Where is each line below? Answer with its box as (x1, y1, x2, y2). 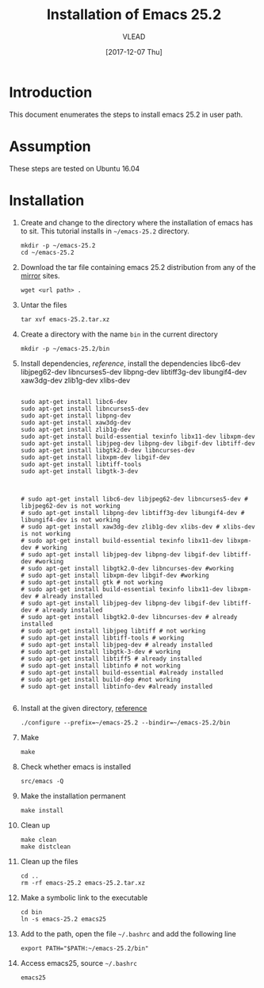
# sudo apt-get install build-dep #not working (20, 675, 181, 683)
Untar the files (20, 300, 67, 309)
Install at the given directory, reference (20, 703, 147, 713)
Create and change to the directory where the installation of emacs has (20, 217, 253, 227)
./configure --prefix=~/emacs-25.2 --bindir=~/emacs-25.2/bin (20, 718, 231, 727)
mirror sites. (20, 271, 60, 280)
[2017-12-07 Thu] (105, 47, 163, 56)
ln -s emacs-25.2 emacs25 (20, 915, 106, 923)
